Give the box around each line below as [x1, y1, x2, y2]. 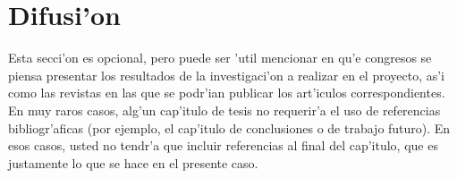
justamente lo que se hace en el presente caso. [8, 153, 258, 172]
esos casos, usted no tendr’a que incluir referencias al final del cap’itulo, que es [8, 136, 438, 155]
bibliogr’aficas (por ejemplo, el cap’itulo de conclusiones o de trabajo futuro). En [8, 118, 451, 137]
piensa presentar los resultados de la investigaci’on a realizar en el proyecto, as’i [8, 65, 445, 84]
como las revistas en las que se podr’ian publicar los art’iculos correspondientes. [8, 83, 445, 102]
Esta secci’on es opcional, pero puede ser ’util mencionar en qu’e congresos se [8, 48, 432, 67]
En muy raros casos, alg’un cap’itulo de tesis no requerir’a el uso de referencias [8, 100, 441, 119]
